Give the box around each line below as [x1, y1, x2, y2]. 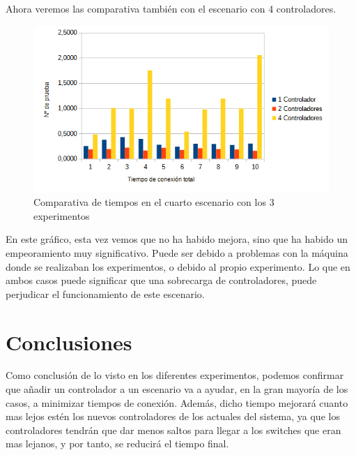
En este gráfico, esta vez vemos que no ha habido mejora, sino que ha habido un [6, 232, 348, 246]
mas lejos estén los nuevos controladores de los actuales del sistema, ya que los [6, 409, 340, 424]
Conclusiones [6, 327, 132, 356]
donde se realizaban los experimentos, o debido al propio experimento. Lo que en [6, 259, 350, 274]
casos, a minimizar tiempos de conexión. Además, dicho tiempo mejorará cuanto [6, 395, 348, 410]
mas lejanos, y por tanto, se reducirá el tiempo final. [6, 436, 229, 451]
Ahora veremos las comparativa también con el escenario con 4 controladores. [6, 1, 336, 15]
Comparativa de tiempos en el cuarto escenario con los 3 [33, 195, 274, 209]
